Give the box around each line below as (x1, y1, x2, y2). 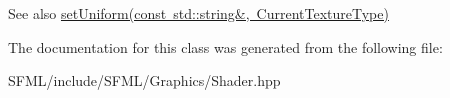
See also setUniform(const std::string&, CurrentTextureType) (8, 3, 389, 23)
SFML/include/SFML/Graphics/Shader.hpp (8, 70, 281, 91)
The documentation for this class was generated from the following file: (8, 36, 443, 57)
